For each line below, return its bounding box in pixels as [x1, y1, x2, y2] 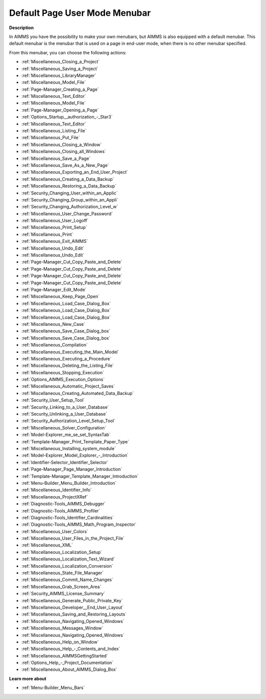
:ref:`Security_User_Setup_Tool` [21, 397, 85, 403]
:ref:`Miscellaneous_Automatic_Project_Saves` [21, 383, 115, 389]
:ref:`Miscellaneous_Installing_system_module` [21, 445, 116, 451]
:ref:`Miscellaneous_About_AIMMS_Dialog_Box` [21, 666, 118, 672]
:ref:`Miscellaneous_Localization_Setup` [21, 549, 102, 555]
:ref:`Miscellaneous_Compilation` [21, 342, 88, 348]
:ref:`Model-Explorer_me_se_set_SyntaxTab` [21, 432, 111, 438]
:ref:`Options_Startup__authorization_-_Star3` [21, 114, 113, 120]
